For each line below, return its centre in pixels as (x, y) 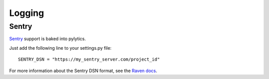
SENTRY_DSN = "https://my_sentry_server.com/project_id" (89, 59)
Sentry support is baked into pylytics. (48, 39)
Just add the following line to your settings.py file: (60, 48)
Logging (27, 13)
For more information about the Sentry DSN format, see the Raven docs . (83, 71)
